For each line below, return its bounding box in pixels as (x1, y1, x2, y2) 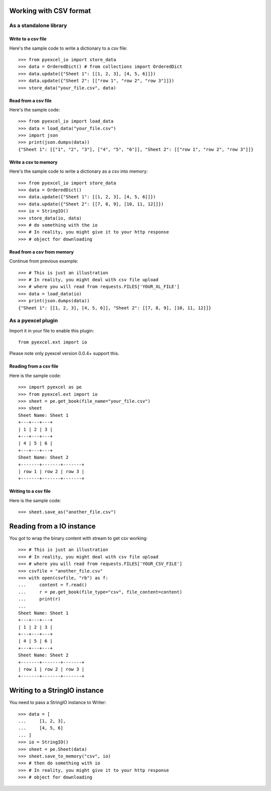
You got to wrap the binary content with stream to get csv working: (9, 535, 148, 541)
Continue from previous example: (9, 258, 78, 264)
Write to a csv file (9, 36, 47, 42)
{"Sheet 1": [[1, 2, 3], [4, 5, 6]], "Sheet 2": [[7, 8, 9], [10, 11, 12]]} (18, 305, 212, 311)
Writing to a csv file (9, 488, 51, 494)
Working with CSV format (9, 7, 91, 15)
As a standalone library (9, 22, 67, 29)
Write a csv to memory (9, 159, 58, 165)
